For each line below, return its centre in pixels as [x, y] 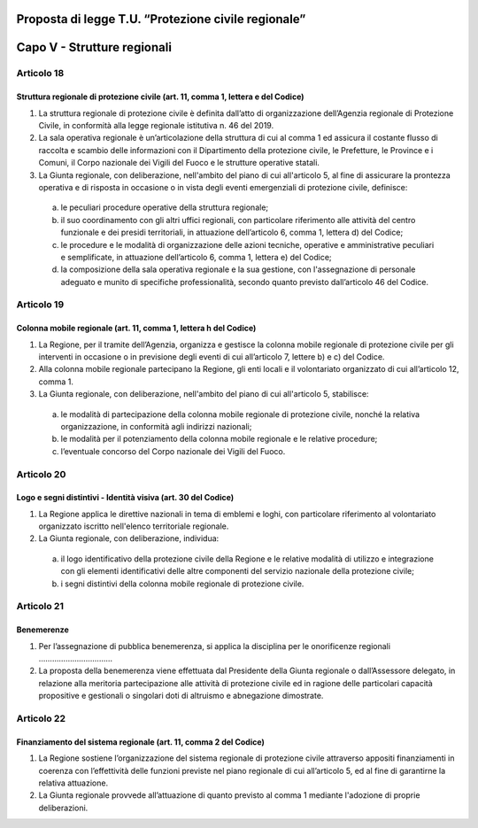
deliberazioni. [63, 808]
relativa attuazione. [73, 783]
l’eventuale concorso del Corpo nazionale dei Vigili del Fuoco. [173, 451]
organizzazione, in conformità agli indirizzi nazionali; [156, 426]
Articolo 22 [41, 718]
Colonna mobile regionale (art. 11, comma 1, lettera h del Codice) [136, 329]
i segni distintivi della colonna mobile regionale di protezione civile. [182, 584]
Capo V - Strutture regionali [94, 47]
